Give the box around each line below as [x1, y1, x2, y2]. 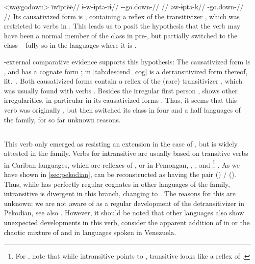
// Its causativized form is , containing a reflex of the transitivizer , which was [4, 11, 240, 21]
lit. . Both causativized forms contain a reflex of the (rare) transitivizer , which [4, 76, 242, 86]
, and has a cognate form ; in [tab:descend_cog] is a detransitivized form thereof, [4, 66, 248, 76]
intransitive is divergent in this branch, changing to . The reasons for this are [4, 188, 236, 199]
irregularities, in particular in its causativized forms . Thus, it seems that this [4, 95, 237, 105]
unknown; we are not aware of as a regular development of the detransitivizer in [4, 198, 244, 208]
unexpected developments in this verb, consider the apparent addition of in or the [4, 217, 250, 227]
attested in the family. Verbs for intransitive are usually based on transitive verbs [4, 148, 248, 158]
